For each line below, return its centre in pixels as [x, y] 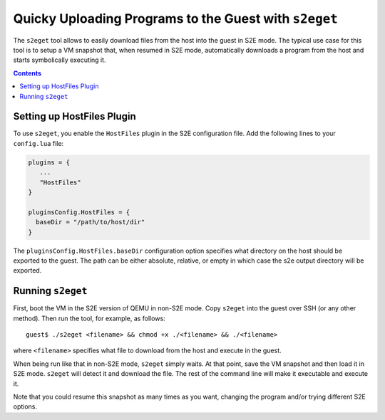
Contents [27, 73]
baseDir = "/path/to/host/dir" [91, 222]
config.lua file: [38, 143]
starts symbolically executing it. [60, 60]
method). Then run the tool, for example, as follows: [89, 318]
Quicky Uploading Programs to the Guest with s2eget [175, 19]
